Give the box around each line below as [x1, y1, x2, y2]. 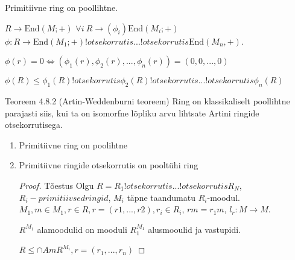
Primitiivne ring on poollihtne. [5, 1, 118, 13]
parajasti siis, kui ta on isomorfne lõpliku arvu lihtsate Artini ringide [5, 106, 259, 119]
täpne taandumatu [127, 191, 195, 203]
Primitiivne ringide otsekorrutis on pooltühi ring [19, 159, 198, 171]
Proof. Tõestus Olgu [19, 179, 94, 191]
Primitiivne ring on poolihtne [19, 138, 128, 151]
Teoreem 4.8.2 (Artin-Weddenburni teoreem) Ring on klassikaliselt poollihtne [5, 94, 290, 107]
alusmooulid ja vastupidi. [148, 223, 241, 235]
